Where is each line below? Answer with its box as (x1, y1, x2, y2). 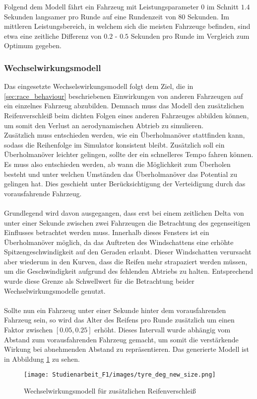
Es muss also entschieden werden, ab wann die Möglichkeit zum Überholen (4, 159, 231, 169)
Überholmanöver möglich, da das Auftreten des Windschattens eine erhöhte (4, 237, 234, 247)
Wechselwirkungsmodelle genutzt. (4, 285, 106, 296)
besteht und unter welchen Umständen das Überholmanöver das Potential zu (4, 168, 238, 179)
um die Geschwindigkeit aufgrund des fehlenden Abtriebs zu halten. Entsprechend (4, 266, 254, 276)
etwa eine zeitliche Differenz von (4, 30, 102, 41)
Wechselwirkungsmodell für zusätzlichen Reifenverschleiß (24, 386, 196, 396)
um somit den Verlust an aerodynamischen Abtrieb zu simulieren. (4, 120, 204, 130)
